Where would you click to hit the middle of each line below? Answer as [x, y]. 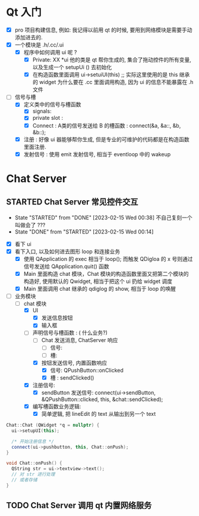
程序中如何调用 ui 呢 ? [50, 52]
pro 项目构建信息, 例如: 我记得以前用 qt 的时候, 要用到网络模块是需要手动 [103, 30]
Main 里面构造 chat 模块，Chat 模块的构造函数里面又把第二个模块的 [106, 273]
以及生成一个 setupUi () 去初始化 [72, 67]
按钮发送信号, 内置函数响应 [74, 363]
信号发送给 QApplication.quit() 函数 [66, 266]
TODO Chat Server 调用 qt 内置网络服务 [79, 506]
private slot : [48, 118]
